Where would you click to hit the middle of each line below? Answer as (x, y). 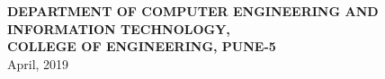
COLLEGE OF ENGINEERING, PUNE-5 (142, 46)
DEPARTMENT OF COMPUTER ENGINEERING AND (193, 11)
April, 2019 (38, 63)
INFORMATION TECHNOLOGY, (119, 28)
